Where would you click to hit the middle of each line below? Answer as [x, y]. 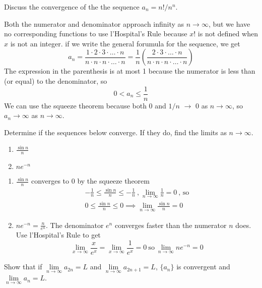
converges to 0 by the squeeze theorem [90, 181]
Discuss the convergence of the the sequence [72, 7]
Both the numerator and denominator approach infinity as [94, 23]
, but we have [229, 23]
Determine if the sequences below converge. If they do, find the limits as [115, 132]
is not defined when [228, 34]
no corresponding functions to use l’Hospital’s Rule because [96, 34]
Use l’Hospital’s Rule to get [58, 235]
